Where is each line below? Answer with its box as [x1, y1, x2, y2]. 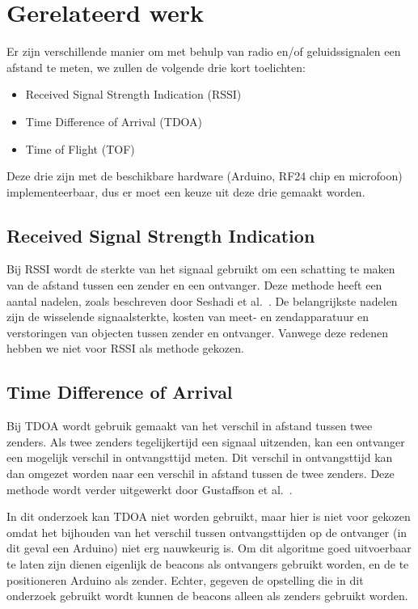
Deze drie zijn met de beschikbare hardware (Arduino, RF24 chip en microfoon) [6, 167, 403, 184]
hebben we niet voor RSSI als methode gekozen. [6, 340, 244, 357]
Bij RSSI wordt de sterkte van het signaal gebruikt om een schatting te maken [6, 260, 395, 277]
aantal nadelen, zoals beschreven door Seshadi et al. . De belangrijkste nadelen [6, 292, 398, 309]
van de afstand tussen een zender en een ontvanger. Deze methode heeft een [6, 277, 382, 294]
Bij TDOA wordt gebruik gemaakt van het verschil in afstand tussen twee [6, 417, 373, 434]
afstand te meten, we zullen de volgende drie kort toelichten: [6, 58, 306, 75]
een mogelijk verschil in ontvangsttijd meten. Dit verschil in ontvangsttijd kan [6, 449, 393, 466]
